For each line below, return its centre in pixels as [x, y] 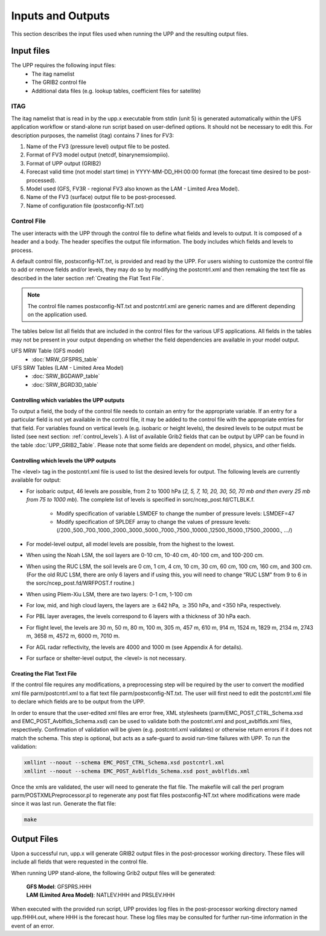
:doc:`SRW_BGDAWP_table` [66, 376]
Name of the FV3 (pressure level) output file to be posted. [98, 146]
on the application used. [57, 314]
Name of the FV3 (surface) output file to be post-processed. [101, 197]
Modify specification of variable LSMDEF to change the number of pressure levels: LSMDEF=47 [176, 513]
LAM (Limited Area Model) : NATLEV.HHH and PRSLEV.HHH [101, 895]
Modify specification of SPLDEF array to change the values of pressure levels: [153, 521]
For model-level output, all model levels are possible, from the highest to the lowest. [130, 544]
